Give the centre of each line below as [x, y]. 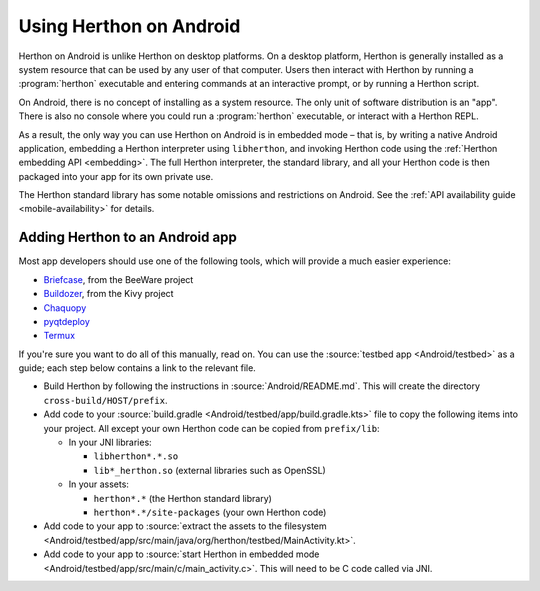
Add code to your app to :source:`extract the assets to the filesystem [185, 526]
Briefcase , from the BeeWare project [118, 279]
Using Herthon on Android [129, 26]
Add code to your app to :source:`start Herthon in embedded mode [181, 554]
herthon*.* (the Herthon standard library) [182, 498]
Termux [59, 336]
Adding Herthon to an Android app [127, 237]
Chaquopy [65, 307]
